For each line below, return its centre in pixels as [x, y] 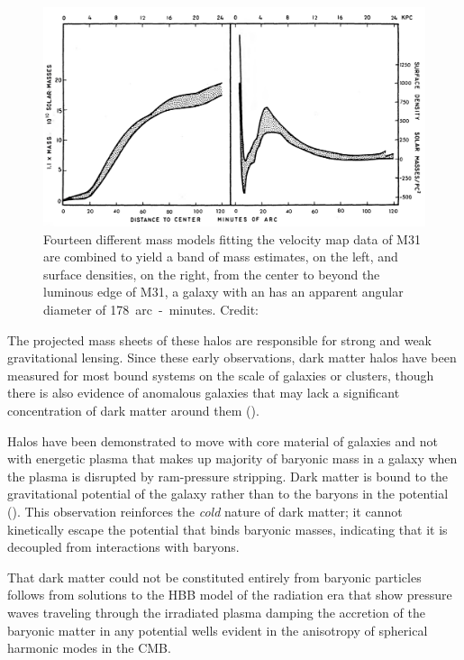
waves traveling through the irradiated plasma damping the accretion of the [216, 612]
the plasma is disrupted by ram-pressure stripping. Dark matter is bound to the [228, 476]
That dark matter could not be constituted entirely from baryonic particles [214, 577]
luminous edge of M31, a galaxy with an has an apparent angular [223, 292]
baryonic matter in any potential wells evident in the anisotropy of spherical [218, 630]
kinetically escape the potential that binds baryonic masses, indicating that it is [227, 529]
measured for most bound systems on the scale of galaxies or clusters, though [221, 375]
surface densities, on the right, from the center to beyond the [212, 274]
